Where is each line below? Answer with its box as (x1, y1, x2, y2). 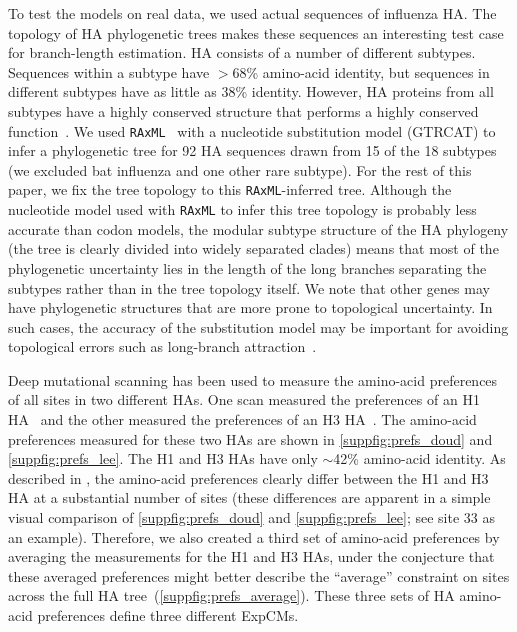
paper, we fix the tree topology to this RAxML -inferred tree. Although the (8, 179, 452, 200)
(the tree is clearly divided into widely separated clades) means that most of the (8, 238, 499, 259)
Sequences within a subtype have (8, 61, 210, 82)
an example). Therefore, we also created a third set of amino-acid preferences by (8, 526, 500, 547)
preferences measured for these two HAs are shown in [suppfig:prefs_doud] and (8, 428, 493, 449)
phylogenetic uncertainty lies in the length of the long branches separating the (8, 257, 487, 278)
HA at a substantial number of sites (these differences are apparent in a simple (8, 487, 491, 508)
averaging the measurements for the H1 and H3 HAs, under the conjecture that (8, 546, 495, 567)
